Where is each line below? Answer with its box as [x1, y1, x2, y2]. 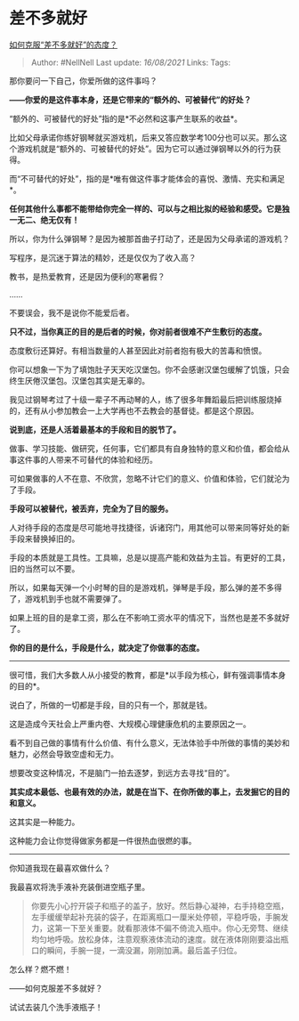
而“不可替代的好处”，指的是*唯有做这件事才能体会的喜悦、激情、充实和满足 [9, 173, 286, 183]
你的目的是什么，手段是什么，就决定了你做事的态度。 [9, 642, 205, 652]
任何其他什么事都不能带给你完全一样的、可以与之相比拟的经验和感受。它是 [9, 203, 282, 214]
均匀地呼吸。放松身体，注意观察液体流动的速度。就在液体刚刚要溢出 [30, 934, 281, 944]
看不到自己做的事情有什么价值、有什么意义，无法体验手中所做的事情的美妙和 [9, 737, 290, 748]
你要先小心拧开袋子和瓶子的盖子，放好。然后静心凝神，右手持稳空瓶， [30, 900, 289, 911]
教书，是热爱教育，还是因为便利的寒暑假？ [9, 271, 166, 281]
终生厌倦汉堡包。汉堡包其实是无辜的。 [9, 375, 149, 385]
